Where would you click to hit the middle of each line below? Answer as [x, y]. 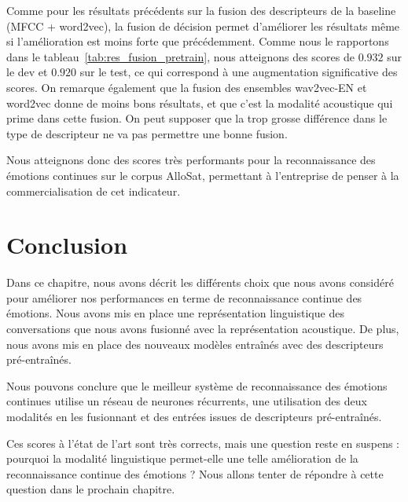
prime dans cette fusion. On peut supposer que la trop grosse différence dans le [197, 118]
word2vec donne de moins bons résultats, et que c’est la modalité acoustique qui [200, 103]
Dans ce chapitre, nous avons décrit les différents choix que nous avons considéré [200, 282]
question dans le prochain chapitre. [91, 489]
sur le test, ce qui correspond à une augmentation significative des [239, 72]
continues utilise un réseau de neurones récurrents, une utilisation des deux [187, 401]
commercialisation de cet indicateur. [94, 191]
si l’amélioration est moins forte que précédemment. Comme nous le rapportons [198, 41]
